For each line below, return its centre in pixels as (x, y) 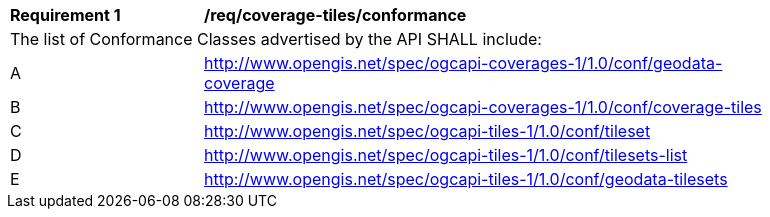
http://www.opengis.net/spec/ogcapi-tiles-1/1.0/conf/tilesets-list (446, 155)
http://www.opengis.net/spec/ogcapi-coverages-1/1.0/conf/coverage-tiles (483, 107)
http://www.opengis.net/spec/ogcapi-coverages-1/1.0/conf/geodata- (463, 63)
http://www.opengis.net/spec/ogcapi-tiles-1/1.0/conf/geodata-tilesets (466, 179)
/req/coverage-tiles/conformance (335, 15)
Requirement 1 (65, 15)
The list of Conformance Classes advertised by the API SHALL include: (276, 39)
